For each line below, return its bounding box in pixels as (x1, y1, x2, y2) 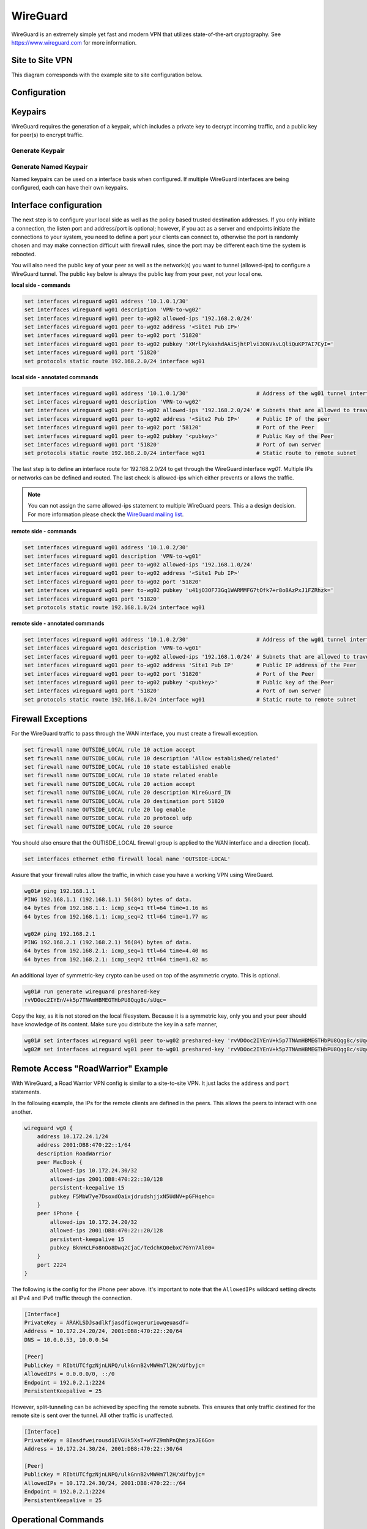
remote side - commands (11, 528, 76, 535)
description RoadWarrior (37, 1150, 112, 1157)
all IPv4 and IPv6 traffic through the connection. (11, 1294, 132, 1301)
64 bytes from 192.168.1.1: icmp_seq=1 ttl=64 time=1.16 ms (24, 905, 209, 911)
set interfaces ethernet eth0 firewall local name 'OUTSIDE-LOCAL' (24, 855, 231, 862)
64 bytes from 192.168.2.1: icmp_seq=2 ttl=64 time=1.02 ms (24, 956, 209, 963)
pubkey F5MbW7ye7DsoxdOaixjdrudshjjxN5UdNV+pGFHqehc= (50, 1193, 215, 1200)
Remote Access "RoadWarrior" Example (11, 1064, 168, 1074)
